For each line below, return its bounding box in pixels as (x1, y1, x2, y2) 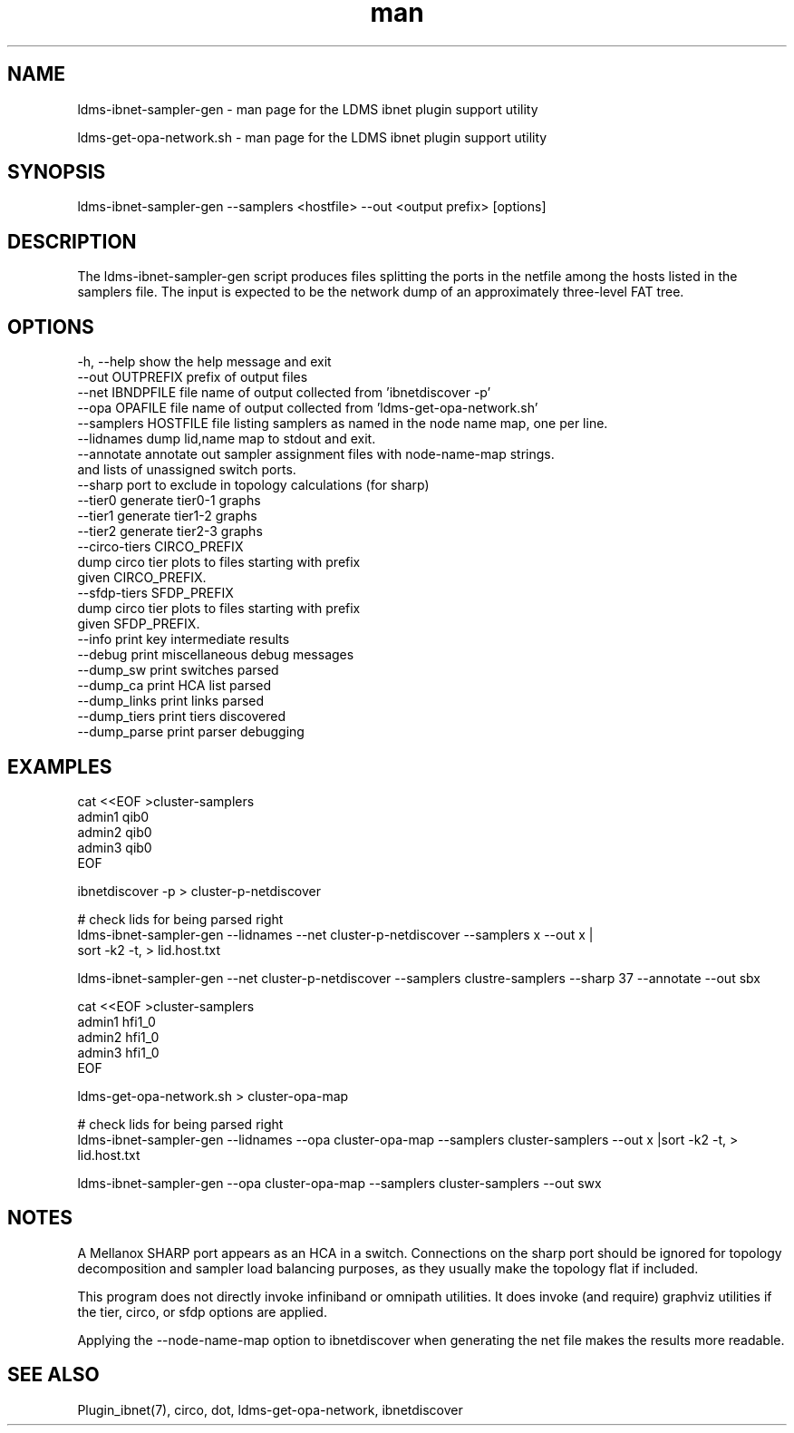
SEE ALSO (7, 1363, 100, 1387)
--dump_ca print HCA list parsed (77, 678, 272, 694)
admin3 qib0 (77, 839, 152, 855)
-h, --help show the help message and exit (77, 354, 332, 370)
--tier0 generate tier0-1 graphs (77, 492, 261, 509)
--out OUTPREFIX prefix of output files (77, 369, 308, 385)
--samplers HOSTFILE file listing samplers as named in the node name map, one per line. (77, 415, 608, 432)
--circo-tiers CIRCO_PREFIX (77, 539, 244, 555)
